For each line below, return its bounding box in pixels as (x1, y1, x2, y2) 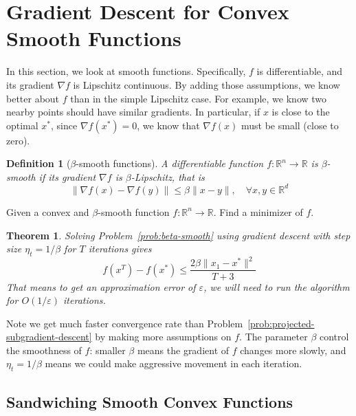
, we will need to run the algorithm (203, 279, 350, 294)
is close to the (271, 105, 330, 119)
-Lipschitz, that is (131, 169, 205, 184)
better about (6, 91, 60, 105)
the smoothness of (6, 342, 82, 357)
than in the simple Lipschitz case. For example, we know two (70, 91, 327, 105)
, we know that (137, 118, 200, 132)
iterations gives (88, 241, 152, 256)
